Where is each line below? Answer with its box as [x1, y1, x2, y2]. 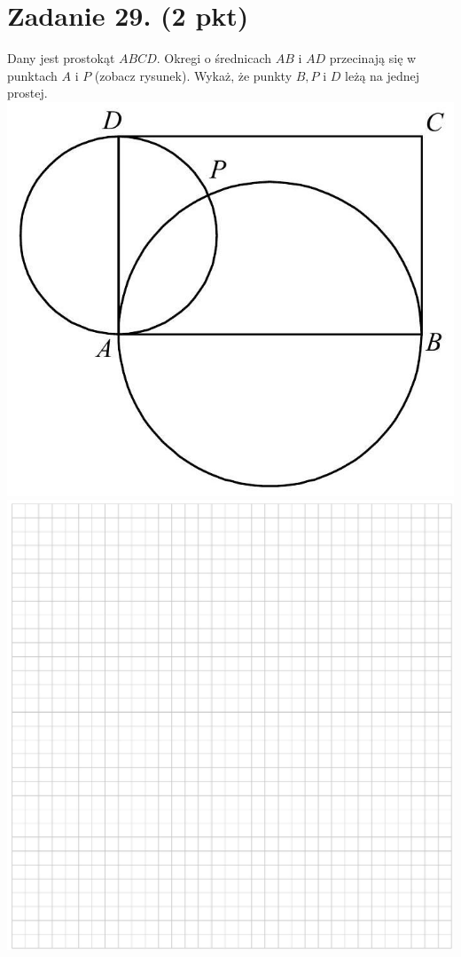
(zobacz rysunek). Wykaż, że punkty [94, 66, 293, 84]
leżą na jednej [345, 66, 420, 84]
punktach [7, 66, 58, 84]
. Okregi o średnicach [156, 49, 272, 67]
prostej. [7, 83, 48, 102]
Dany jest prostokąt [7, 49, 115, 67]
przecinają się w [329, 49, 417, 67]
